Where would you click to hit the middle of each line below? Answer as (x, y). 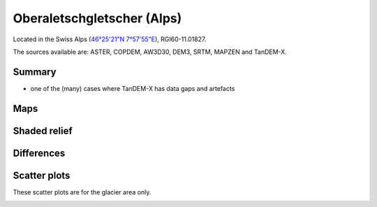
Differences (39, 153)
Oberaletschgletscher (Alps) (97, 18)
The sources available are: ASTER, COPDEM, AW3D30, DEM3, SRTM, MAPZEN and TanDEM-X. (150, 52)
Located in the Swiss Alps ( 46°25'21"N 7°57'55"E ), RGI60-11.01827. (110, 39)
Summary (35, 72)
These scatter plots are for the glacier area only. (82, 192)
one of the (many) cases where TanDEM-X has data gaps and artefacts (133, 88)
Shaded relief (43, 130)
